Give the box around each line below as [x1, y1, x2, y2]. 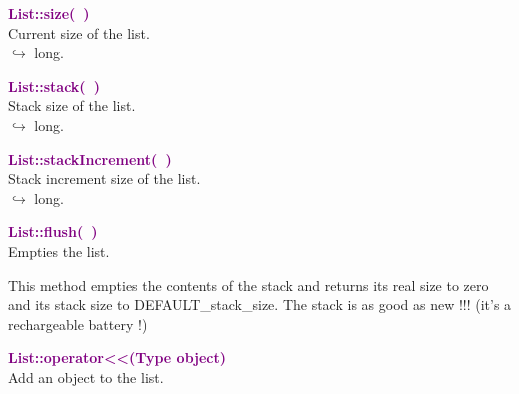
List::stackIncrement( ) [8, 148, 172, 169]
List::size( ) [8, 3, 90, 23]
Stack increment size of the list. [8, 168, 201, 189]
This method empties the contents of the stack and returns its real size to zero [8, 274, 489, 295]
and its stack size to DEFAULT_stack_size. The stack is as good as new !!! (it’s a [8, 294, 512, 315]
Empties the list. [8, 240, 110, 261]
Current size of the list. [8, 22, 150, 43]
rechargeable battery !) [8, 313, 148, 334]
